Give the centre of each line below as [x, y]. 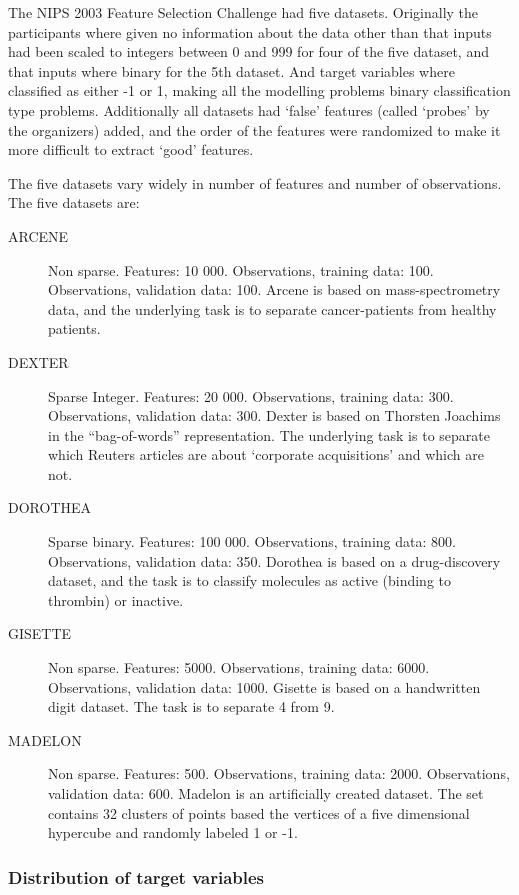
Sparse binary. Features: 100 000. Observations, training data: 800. [252, 541]
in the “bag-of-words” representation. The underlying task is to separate [269, 434]
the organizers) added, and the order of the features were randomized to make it [254, 129]
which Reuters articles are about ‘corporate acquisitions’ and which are [266, 454]
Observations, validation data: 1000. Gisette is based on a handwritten [264, 686]
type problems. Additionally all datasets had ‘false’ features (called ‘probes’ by [249, 109]
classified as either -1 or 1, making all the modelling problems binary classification [259, 90]
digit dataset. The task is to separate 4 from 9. [191, 706]
